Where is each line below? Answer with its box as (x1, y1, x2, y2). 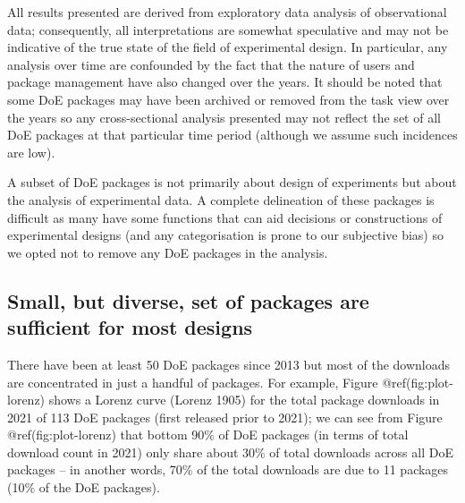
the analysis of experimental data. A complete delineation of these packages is (7, 190, 435, 209)
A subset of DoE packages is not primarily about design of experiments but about (7, 173, 457, 192)
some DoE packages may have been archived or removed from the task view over (7, 90, 450, 108)
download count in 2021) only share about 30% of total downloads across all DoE (7, 442, 453, 461)
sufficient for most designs (7, 313, 253, 341)
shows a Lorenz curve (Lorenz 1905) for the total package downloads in (48, 390, 440, 409)
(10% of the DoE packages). (7, 478, 160, 497)
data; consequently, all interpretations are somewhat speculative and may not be (7, 20, 449, 38)
